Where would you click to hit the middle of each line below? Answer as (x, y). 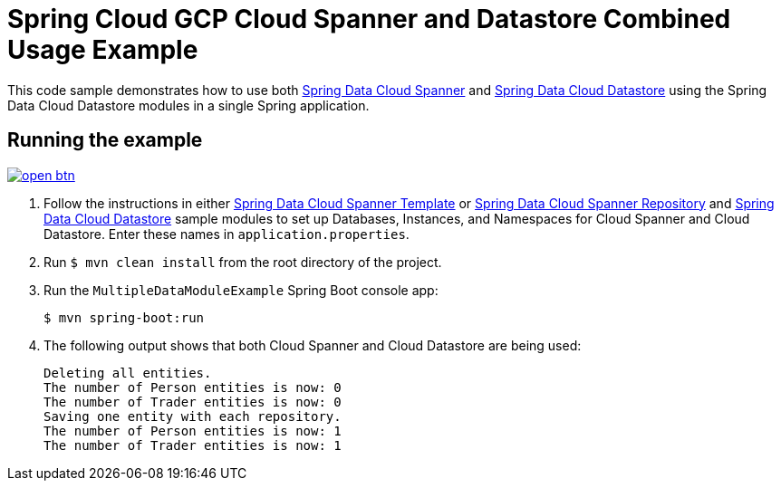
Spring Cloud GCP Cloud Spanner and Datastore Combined (369, 19)
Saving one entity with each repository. (193, 416)
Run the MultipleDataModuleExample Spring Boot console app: (241, 290)
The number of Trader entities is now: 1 (193, 445)
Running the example (105, 140)
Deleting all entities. (128, 373)
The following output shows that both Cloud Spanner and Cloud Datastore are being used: (313, 345)
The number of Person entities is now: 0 (193, 387)
